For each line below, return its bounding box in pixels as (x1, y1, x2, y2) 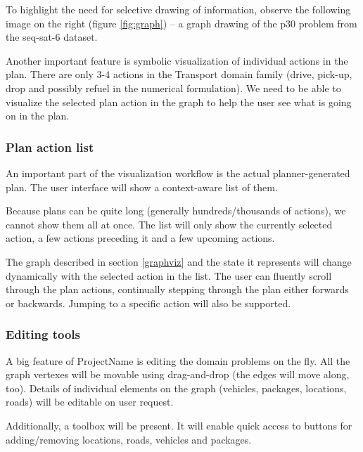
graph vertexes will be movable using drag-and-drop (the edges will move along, (6, 367, 350, 382)
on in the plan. (6, 108, 70, 123)
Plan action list (6, 138, 94, 155)
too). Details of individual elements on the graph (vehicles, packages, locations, (6, 380, 347, 395)
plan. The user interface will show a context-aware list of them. (6, 179, 278, 194)
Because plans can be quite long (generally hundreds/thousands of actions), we (6, 203, 346, 218)
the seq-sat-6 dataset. (6, 30, 98, 44)
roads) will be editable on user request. (6, 394, 174, 409)
